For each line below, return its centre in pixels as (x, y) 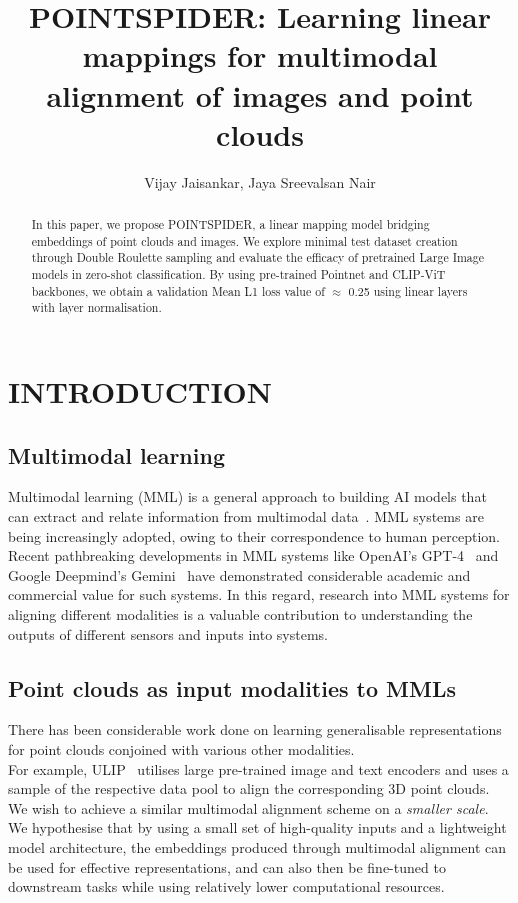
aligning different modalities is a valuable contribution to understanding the (240, 613)
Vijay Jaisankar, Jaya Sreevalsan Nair (260, 181)
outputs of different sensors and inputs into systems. (168, 633)
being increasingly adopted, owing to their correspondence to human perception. (254, 535)
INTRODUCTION (140, 391)
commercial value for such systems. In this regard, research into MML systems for (259, 594)
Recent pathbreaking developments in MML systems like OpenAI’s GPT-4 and (253, 555)
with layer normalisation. (96, 307)
